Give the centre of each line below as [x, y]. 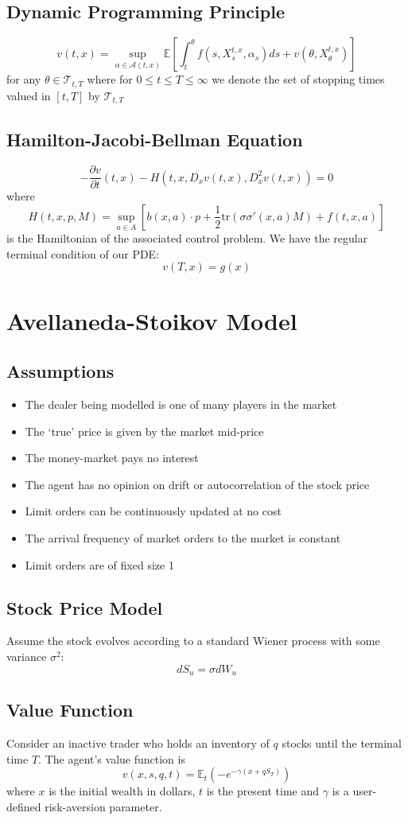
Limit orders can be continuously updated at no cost [153, 511]
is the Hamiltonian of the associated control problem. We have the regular [187, 238]
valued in [29, 95]
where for [110, 79]
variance [27, 656]
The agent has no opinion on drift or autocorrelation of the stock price [197, 484]
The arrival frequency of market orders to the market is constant [183, 537]
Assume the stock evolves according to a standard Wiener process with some [193, 641]
